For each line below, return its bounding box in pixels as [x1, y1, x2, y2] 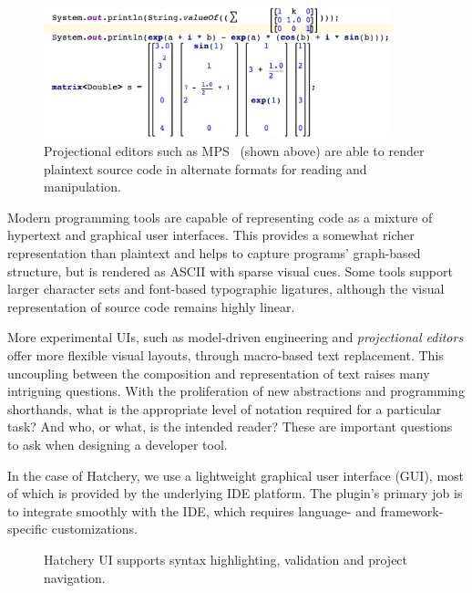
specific [7, 519, 48, 538]
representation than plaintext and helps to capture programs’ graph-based [7, 244, 421, 263]
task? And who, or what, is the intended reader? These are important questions [7, 417, 453, 436]
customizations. [51, 519, 138, 538]
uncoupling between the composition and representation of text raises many [7, 363, 430, 382]
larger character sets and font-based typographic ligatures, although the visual [7, 279, 445, 298]
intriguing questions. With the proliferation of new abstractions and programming [7, 381, 465, 401]
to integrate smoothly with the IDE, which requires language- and [7, 501, 376, 520]
